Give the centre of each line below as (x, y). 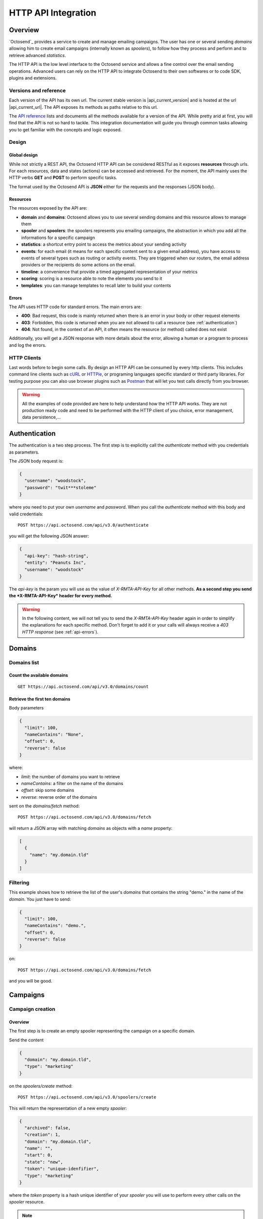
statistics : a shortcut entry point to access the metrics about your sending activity (104, 244)
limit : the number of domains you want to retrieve (71, 777)
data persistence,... (41, 417)
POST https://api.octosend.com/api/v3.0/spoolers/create (87, 1097)
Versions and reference (37, 90)
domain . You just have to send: (40, 899)
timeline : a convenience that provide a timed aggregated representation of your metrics (109, 272)
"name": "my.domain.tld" (59, 855)
